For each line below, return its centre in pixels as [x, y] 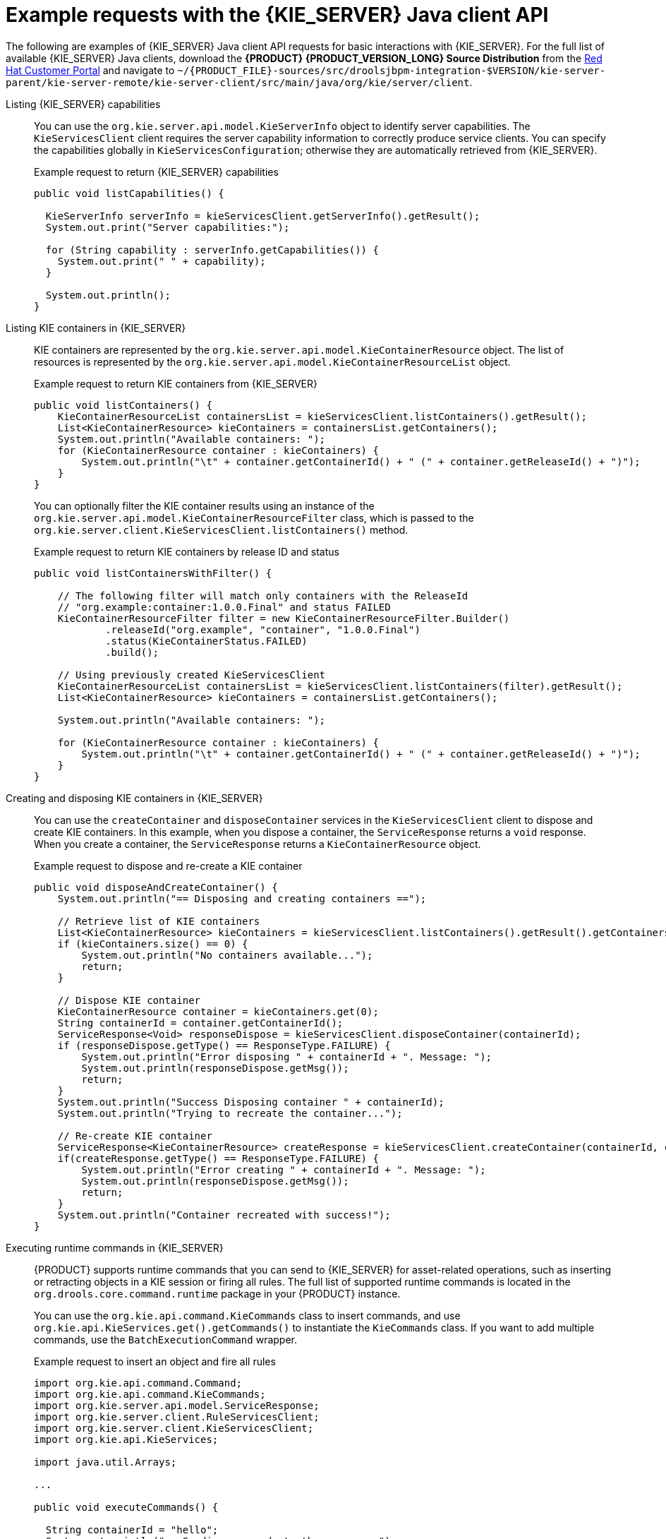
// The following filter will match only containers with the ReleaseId [263, 595]
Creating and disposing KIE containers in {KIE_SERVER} [134, 798]
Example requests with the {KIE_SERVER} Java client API [277, 15]
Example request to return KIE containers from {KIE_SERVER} [176, 383]
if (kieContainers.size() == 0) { [153, 944]
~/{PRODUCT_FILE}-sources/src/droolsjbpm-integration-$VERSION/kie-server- [392, 70]
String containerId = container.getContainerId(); [200, 1023]
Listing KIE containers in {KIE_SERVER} [96, 328]
